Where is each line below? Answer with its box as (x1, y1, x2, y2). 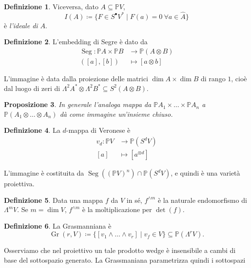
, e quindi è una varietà (171, 168, 240, 178)
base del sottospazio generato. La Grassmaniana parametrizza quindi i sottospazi (4, 255, 246, 265)
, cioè (231, 73, 247, 84)
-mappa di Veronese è (66, 125, 131, 135)
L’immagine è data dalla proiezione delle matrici (4, 73, 148, 84)
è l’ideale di (4, 20, 38, 30)
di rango (201, 73, 226, 84)
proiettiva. (4, 179, 35, 189)
